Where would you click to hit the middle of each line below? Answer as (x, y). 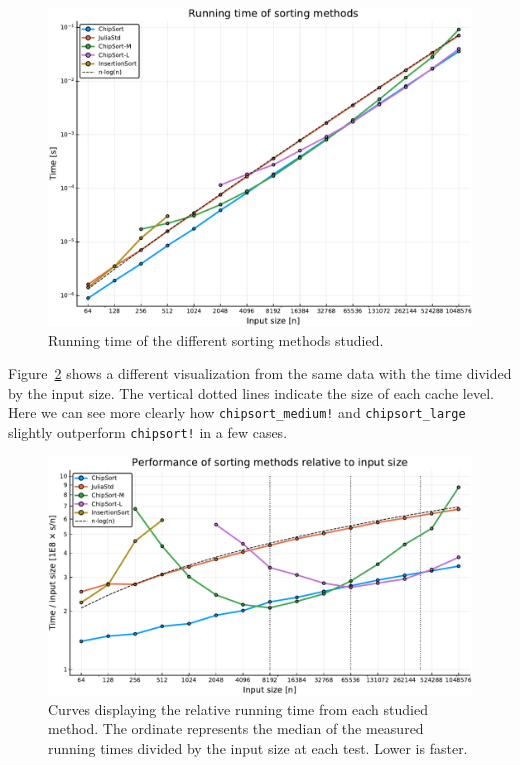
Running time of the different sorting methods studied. (216, 339)
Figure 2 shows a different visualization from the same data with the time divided (260, 373)
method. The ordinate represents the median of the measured (236, 728)
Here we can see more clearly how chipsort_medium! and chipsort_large (237, 412)
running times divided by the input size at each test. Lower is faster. (258, 747)
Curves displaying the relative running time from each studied (238, 708)
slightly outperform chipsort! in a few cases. (148, 432)
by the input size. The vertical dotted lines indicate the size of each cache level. (251, 392)
